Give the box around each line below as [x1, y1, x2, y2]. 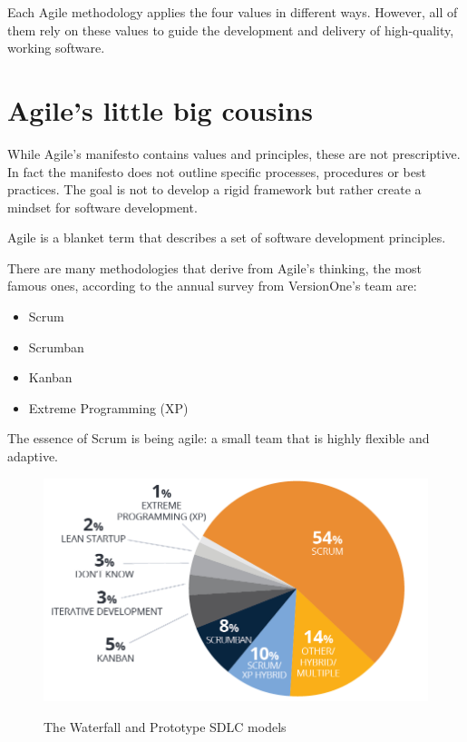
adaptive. [7, 447, 59, 466]
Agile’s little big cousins [7, 91, 313, 128]
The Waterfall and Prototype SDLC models [44, 717, 287, 736]
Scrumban [28, 337, 84, 356]
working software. [7, 38, 105, 57]
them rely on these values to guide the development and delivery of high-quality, [7, 20, 454, 39]
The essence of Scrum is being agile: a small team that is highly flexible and [7, 429, 430, 448]
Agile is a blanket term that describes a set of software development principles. [7, 228, 446, 247]
